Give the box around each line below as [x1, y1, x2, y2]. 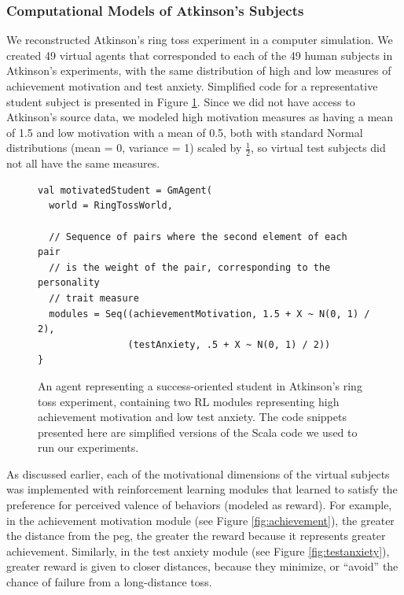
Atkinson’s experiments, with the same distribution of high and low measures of [6, 62, 391, 79]
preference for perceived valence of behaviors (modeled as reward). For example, [6, 497, 392, 513]
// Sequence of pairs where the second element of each [49, 231, 347, 242]
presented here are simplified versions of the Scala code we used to [38, 423, 358, 440]
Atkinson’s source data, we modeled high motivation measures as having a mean [6, 109, 394, 125]
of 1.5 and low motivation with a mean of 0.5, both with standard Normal [6, 124, 363, 140]
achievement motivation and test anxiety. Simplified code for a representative [6, 78, 378, 94]
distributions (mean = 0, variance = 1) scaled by [6, 139, 242, 156]
